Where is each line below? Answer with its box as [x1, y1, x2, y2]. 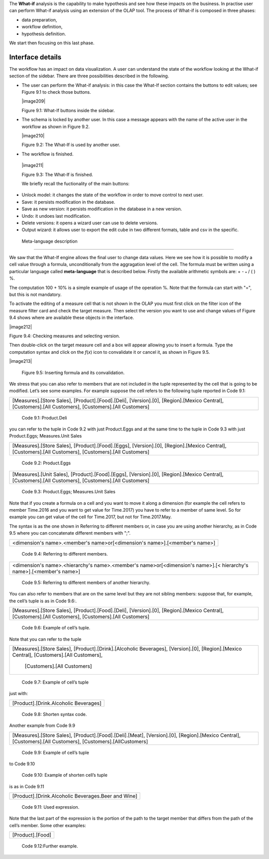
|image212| [9, 324, 32, 330]
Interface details [9, 53, 62, 61]
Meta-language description [21, 238, 78, 244]
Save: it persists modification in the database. [21, 199, 116, 205]
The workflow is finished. [21, 151, 74, 157]
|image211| [21, 162, 44, 168]
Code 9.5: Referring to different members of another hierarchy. [21, 579, 150, 585]
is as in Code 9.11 [9, 783, 44, 789]
